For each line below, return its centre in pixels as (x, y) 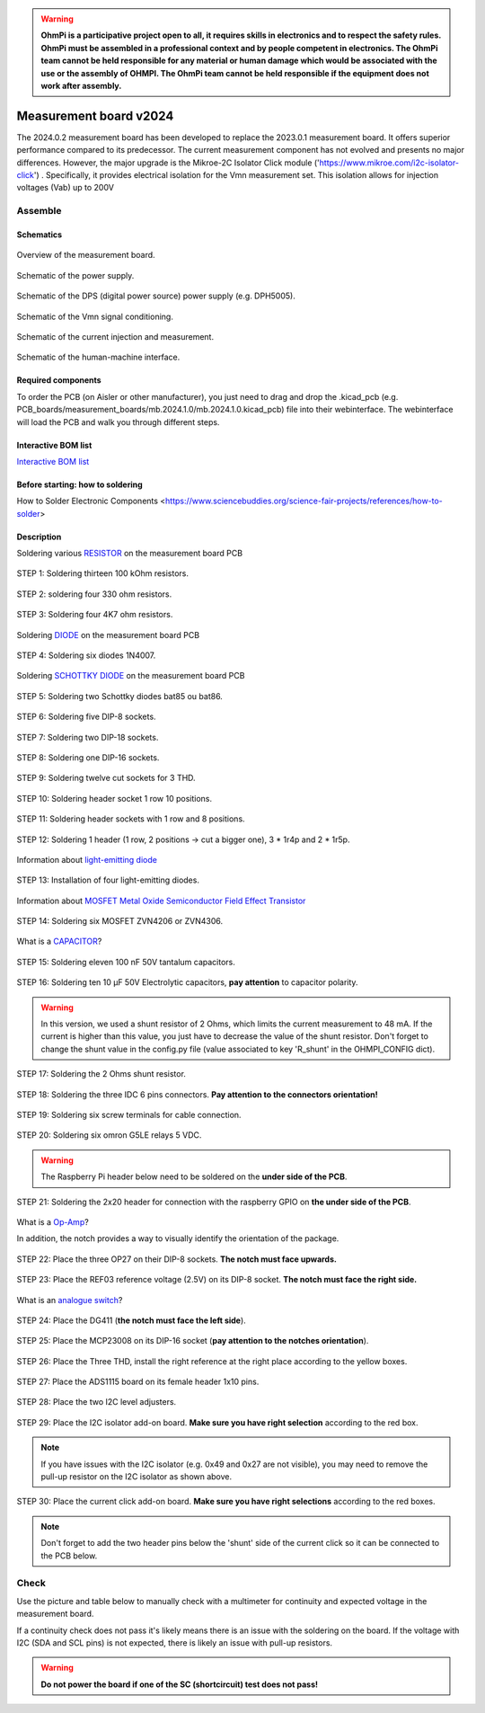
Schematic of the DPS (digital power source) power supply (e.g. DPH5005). (156, 296)
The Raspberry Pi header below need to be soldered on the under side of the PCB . (194, 1176)
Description (39, 537)
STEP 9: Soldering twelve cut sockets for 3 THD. (106, 778)
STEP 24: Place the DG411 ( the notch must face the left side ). (131, 1320)
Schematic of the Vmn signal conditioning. (95, 316)
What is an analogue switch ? (70, 1300)
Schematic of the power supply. (75, 275)
